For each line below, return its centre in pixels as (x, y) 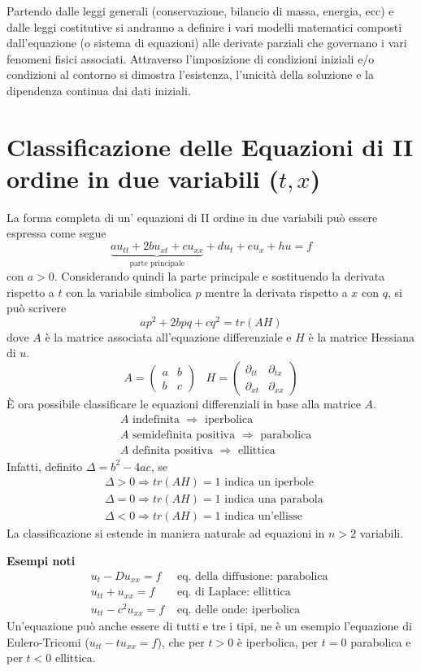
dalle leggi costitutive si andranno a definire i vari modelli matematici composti (204, 26)
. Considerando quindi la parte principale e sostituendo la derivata (219, 275)
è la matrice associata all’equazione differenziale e (168, 336)
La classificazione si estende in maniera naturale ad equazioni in (166, 533)
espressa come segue (56, 233)
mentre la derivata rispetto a (276, 292)
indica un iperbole (269, 483)
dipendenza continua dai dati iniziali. (99, 90)
